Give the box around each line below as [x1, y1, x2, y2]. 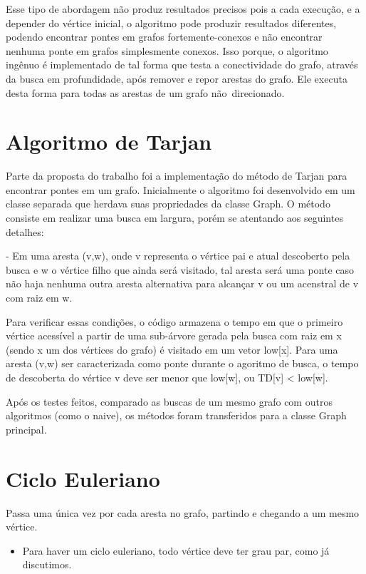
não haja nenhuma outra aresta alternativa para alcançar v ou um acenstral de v [6, 276, 359, 291]
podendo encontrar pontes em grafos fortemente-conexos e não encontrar [6, 29, 323, 44]
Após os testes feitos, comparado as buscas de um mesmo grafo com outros [6, 394, 333, 409]
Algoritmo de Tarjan [6, 127, 212, 156]
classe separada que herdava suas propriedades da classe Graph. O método [6, 196, 330, 211]
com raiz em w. [6, 290, 73, 305]
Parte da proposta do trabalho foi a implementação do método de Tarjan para [6, 168, 347, 183]
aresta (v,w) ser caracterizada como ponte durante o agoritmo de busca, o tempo [6, 356, 359, 371]
